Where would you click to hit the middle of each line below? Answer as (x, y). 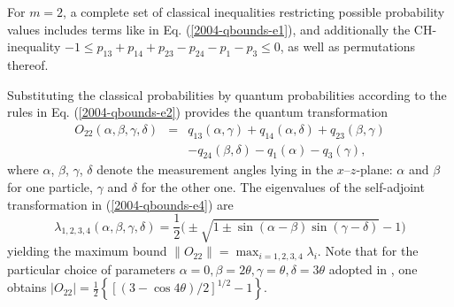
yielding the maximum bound (87, 251)
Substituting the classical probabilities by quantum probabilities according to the (227, 94)
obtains (27, 287)
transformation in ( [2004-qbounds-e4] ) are (120, 204)
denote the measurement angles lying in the (215, 169)
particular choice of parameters (92, 269)
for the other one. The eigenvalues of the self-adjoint (283, 187)
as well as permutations (352, 46)
